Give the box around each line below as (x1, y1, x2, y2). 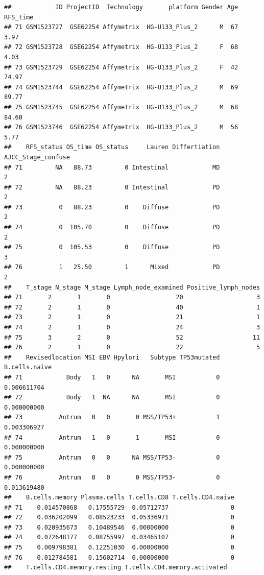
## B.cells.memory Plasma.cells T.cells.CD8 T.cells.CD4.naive (4, 494, 235, 501)
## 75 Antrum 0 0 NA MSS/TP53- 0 (4, 453, 220, 461)
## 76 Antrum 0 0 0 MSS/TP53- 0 (4, 473, 220, 481)
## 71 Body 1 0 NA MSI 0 (4, 373, 220, 381)
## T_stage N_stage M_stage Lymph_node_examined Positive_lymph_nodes (4, 283, 260, 291)
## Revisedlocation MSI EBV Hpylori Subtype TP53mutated (4, 353, 220, 361)
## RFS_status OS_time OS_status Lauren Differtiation (4, 143, 220, 151)
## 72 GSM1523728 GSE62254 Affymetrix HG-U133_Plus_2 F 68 (4, 43, 238, 51)
